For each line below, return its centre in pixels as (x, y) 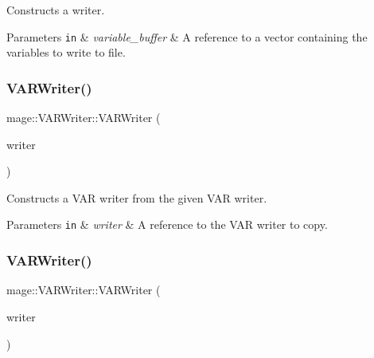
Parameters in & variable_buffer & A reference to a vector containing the (187, 36)
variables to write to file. (66, 52)
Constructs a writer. (56, 10)
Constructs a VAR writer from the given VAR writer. (137, 197)
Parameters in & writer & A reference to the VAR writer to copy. (167, 224)
